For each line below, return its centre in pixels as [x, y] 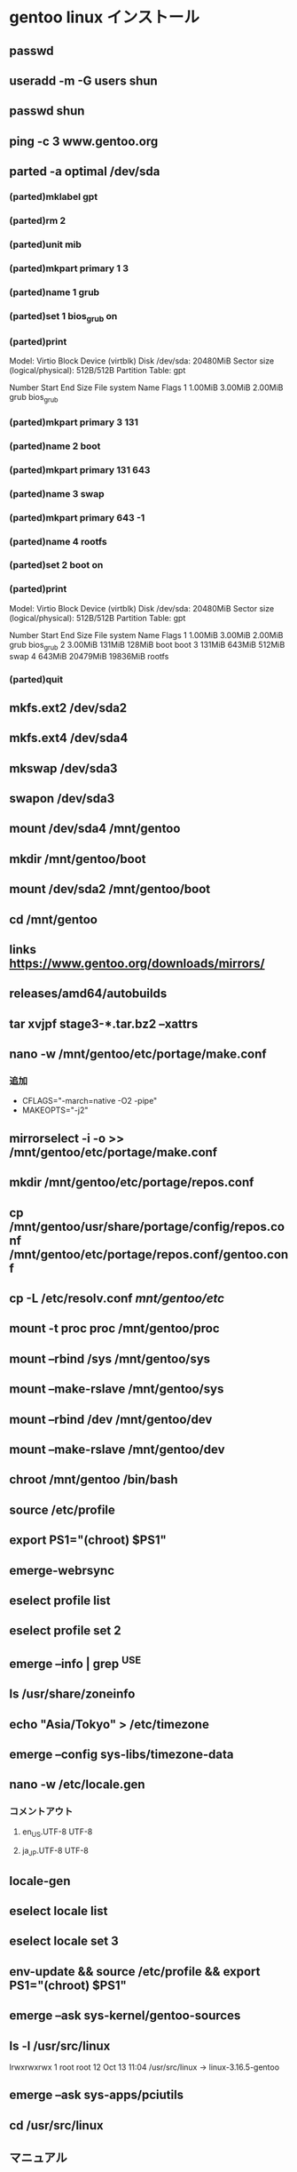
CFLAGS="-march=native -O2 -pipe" [90, 1101]
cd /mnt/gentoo [53, 919]
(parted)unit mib [46, 244]
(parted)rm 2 [38, 220]
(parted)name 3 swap [57, 493]
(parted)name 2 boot [55, 446]
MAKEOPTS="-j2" [55, 1110]
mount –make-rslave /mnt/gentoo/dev [117, 1449]
